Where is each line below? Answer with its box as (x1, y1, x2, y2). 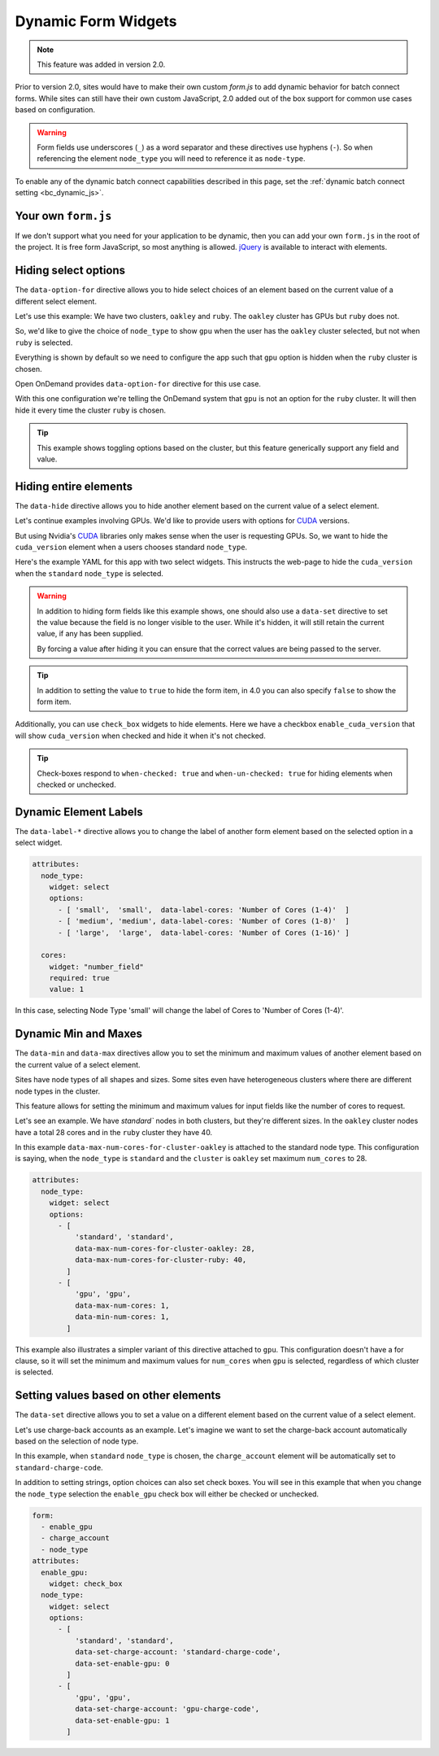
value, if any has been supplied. (37, 629, 144, 639)
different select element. (15, 296, 98, 306)
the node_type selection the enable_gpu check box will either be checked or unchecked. (15, 1489, 319, 1499)
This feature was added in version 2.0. (37, 59, 166, 69)
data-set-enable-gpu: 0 (74, 1658, 170, 1668)
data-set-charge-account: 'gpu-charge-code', (74, 1705, 260, 1714)
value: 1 (49, 985, 85, 994)
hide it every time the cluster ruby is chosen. (15, 405, 167, 415)
